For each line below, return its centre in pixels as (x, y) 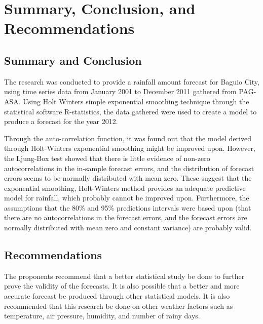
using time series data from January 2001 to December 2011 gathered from (120, 91)
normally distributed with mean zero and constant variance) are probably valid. (128, 228)
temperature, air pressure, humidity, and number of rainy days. (102, 316)
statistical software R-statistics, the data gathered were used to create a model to (130, 111)
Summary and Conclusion (73, 60)
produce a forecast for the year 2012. (61, 121)
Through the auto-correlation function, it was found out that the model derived (128, 138)
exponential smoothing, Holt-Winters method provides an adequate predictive (125, 188)
